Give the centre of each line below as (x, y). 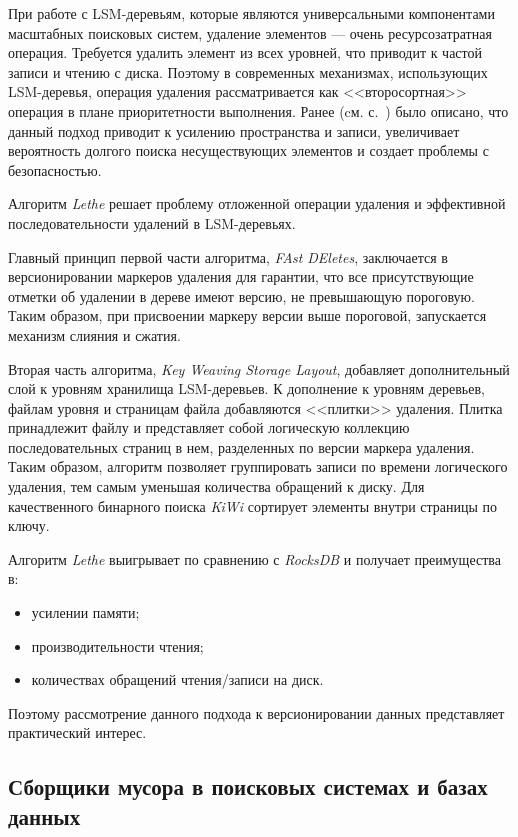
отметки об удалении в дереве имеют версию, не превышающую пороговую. (241, 295)
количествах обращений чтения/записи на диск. (177, 679)
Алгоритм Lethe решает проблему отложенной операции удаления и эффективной (257, 203)
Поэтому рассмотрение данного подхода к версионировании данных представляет (256, 712)
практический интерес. (77, 732)
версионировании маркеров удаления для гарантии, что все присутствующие (241, 276)
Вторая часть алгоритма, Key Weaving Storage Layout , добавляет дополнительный (259, 368)
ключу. (29, 525)
